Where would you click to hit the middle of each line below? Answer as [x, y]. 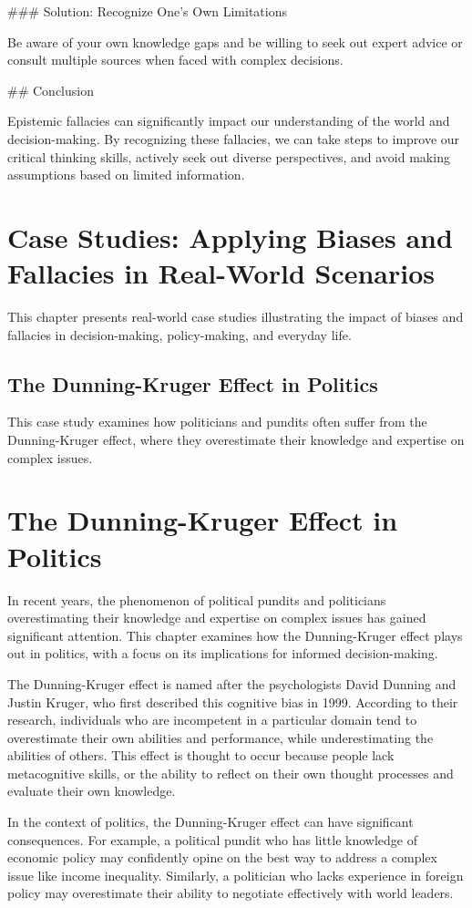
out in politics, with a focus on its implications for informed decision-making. [223, 653]
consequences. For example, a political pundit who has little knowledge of [213, 839]
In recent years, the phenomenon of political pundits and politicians [197, 599]
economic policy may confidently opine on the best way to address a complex [222, 857]
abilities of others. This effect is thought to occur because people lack [201, 755]
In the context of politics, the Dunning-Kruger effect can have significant [210, 822]
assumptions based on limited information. [126, 175]
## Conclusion [51, 90]
